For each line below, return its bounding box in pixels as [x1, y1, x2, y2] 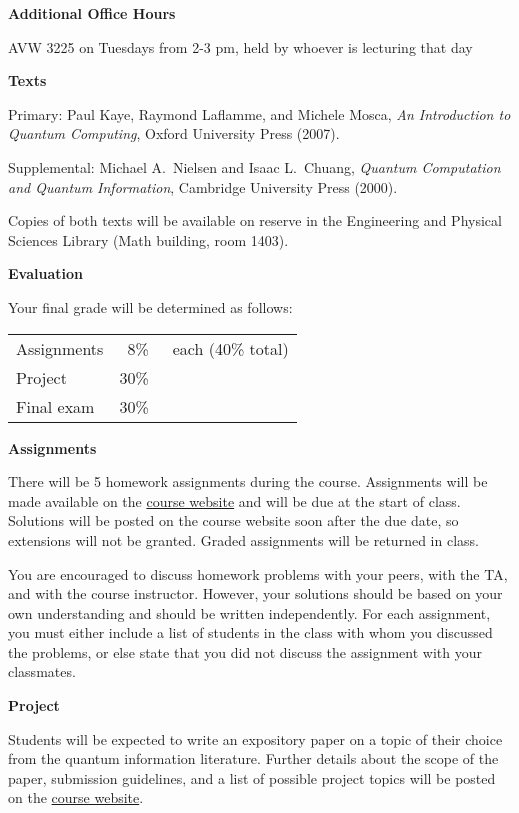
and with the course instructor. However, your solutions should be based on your [8, 583, 503, 604]
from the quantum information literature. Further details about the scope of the [8, 748, 499, 769]
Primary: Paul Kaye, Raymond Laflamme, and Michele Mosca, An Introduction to [8, 103, 511, 124]
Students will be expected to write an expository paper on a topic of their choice [8, 728, 503, 749]
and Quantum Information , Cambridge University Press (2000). [8, 176, 398, 197]
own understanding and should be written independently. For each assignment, [8, 602, 491, 623]
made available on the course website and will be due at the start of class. [8, 490, 461, 511]
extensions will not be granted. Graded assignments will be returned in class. [8, 529, 479, 550]
